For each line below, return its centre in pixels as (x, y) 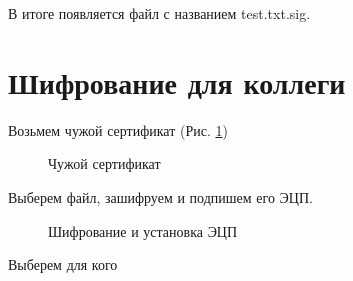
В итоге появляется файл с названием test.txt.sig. (159, 13)
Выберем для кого (63, 264)
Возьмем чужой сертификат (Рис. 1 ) (118, 129)
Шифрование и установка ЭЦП (143, 230)
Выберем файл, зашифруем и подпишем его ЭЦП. (160, 196)
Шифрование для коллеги (177, 81)
